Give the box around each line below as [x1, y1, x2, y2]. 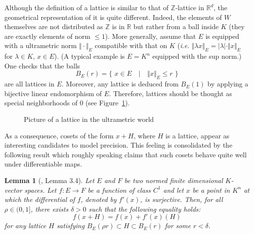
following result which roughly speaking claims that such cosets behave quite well [4, 149, 247, 159]
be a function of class [88, 184, 151, 195]
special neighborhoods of [4, 98, 78, 108]
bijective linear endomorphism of [4, 88, 102, 98]
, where [133, 130, 156, 140]
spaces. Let [24, 184, 57, 195]
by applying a [207, 79, 249, 89]
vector [4, 184, 22, 195]
